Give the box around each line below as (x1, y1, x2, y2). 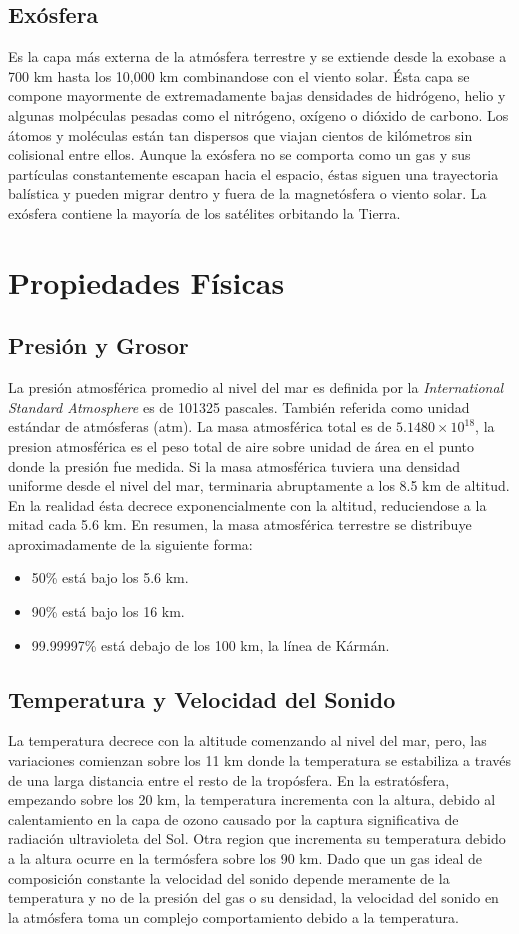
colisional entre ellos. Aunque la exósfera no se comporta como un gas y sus (8, 144, 471, 165)
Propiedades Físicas (8, 261, 285, 302)
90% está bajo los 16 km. (31, 601, 185, 622)
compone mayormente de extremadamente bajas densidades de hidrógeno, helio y (8, 85, 506, 106)
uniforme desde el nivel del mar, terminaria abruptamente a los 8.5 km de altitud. (8, 475, 510, 496)
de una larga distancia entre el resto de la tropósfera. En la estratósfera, (8, 769, 450, 790)
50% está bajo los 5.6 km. (31, 567, 189, 588)
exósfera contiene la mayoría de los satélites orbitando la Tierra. (8, 202, 401, 223)
